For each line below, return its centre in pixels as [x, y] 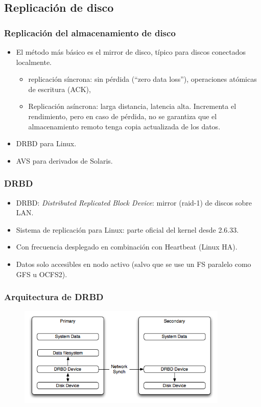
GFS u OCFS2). [42, 274]
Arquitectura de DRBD [54, 297]
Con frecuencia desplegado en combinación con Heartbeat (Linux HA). [127, 247]
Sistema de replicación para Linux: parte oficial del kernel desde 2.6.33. [127, 229]
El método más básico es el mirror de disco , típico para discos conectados [131, 52]
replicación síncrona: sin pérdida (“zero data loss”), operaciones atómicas [143, 79]
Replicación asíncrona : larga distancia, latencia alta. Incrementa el [132, 106]
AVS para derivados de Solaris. [64, 160]
